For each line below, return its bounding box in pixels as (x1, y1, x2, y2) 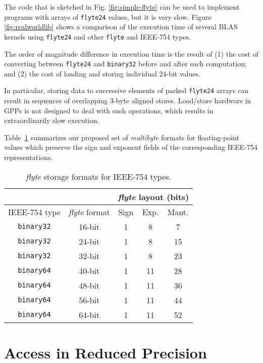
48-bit (79, 279, 100, 291)
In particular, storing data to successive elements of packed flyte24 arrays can (4, 85, 248, 96)
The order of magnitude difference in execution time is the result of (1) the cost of (4, 48, 258, 59)
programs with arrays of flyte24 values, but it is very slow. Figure (4, 11, 212, 22)
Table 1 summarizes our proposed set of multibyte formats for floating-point (4, 132, 239, 142)
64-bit (79, 308, 100, 320)
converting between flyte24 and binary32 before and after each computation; (4, 58, 247, 69)
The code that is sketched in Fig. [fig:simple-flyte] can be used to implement (4, 2, 240, 12)
